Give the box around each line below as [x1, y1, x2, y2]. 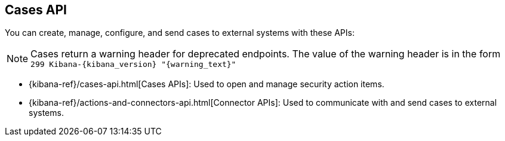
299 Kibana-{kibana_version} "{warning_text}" [30, 60, 236, 69]
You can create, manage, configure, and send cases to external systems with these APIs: [5, 27, 355, 38]
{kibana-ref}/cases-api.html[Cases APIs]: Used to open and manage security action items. [29, 79, 384, 90]
